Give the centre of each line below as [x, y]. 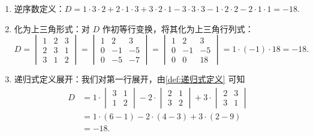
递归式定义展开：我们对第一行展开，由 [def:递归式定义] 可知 [130, 79]
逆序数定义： [39, 8]
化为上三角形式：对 [52, 28]
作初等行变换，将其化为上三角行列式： [178, 28]
